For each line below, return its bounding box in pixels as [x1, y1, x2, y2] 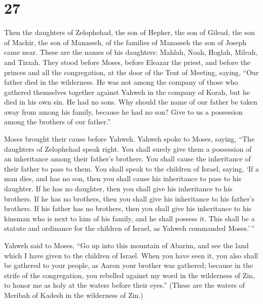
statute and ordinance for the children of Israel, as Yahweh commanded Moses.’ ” [4, 223, 255, 233]
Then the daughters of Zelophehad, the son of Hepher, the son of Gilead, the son [4, 27, 255, 38]
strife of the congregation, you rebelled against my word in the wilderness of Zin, [4, 269, 255, 280]
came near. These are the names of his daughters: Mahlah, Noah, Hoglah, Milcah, [4, 47, 258, 57]
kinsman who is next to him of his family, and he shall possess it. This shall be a [4, 213, 255, 223]
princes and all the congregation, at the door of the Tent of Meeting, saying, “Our [4, 66, 259, 77]
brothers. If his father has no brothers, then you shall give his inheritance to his [4, 203, 252, 214]
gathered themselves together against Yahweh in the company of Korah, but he [4, 86, 250, 97]
